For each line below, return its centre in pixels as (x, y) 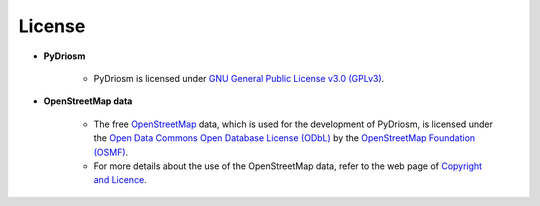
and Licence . (120, 180)
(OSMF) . (111, 152)
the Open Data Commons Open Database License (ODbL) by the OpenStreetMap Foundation (284, 138)
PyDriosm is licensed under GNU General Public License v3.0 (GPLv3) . (239, 78)
